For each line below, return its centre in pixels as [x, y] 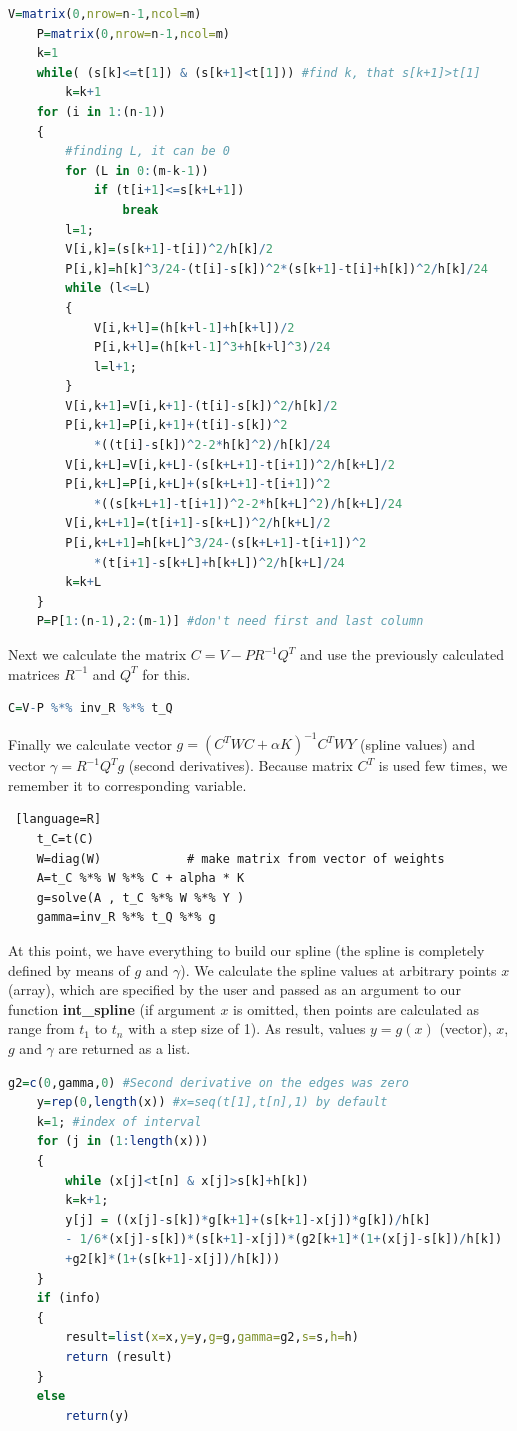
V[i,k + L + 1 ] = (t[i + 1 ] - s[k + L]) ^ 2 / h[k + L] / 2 [198, 523]
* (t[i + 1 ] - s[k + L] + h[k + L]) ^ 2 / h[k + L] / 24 [219, 562]
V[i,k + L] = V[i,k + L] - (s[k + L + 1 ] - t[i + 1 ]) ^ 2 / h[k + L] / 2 [230, 464]
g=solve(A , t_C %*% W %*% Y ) [140, 897]
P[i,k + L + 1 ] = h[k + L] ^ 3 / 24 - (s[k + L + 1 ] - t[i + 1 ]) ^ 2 [216, 543]
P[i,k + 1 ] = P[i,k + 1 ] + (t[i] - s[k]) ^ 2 [176, 425]
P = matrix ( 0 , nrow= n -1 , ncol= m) [133, 33]
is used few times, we [443, 765]
